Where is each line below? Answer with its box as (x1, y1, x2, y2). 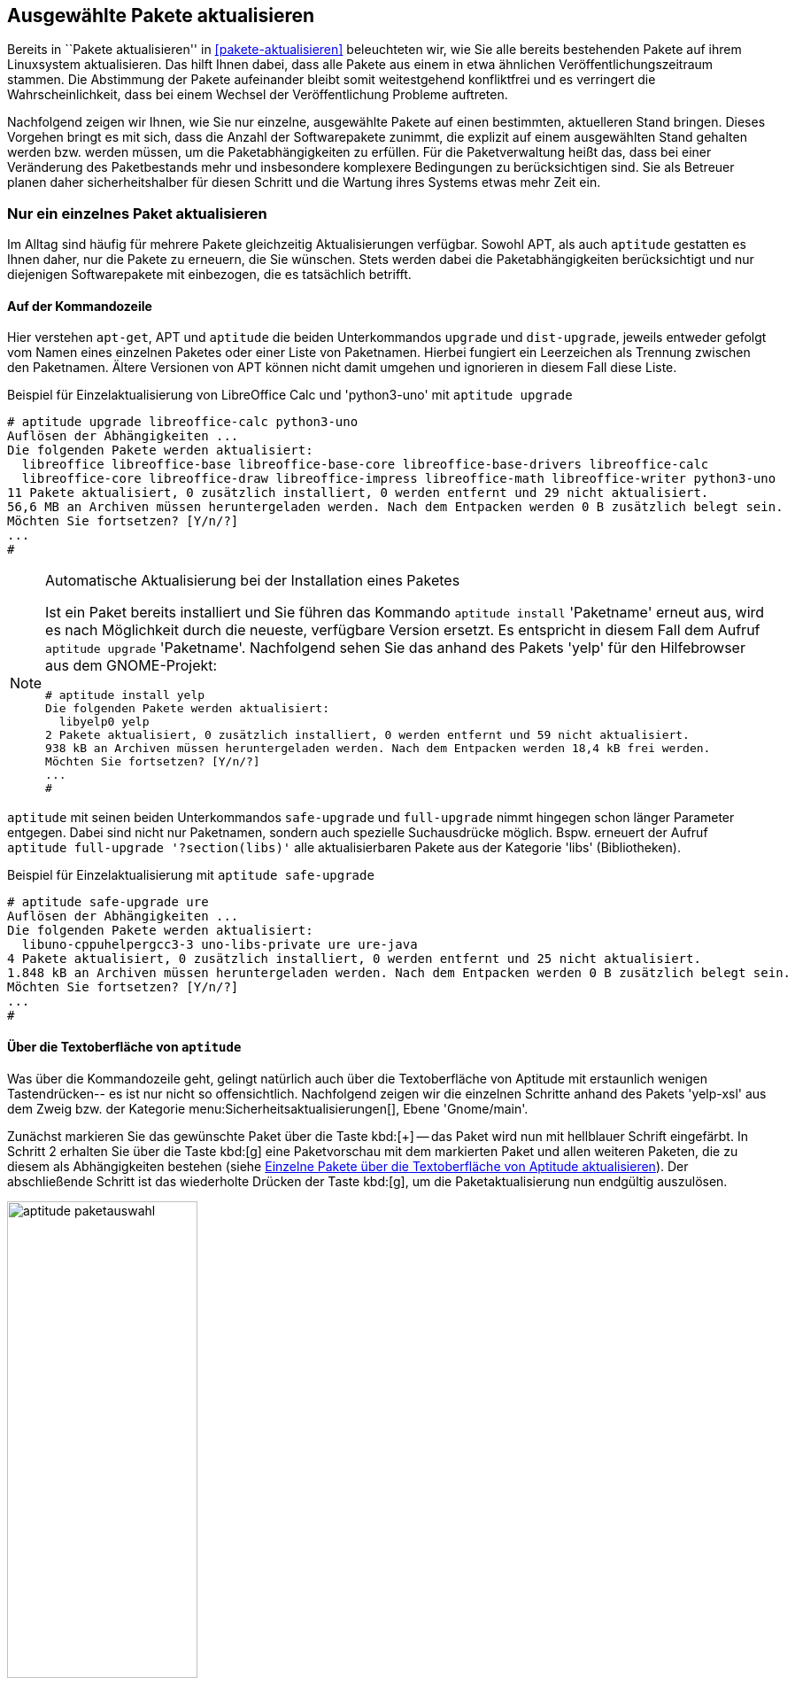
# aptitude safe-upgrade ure (7, 895, 209, 910)
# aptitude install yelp (45, 688, 205, 703)
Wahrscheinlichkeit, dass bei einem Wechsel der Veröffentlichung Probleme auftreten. (7, 87, 508, 103)
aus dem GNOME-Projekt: (45, 656, 218, 675)
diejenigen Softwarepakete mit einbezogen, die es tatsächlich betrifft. (7, 267, 412, 283)
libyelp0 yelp (58, 715, 150, 729)
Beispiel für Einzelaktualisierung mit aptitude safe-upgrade (7, 867, 374, 883)
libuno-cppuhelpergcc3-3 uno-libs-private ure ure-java (21, 937, 418, 952)
